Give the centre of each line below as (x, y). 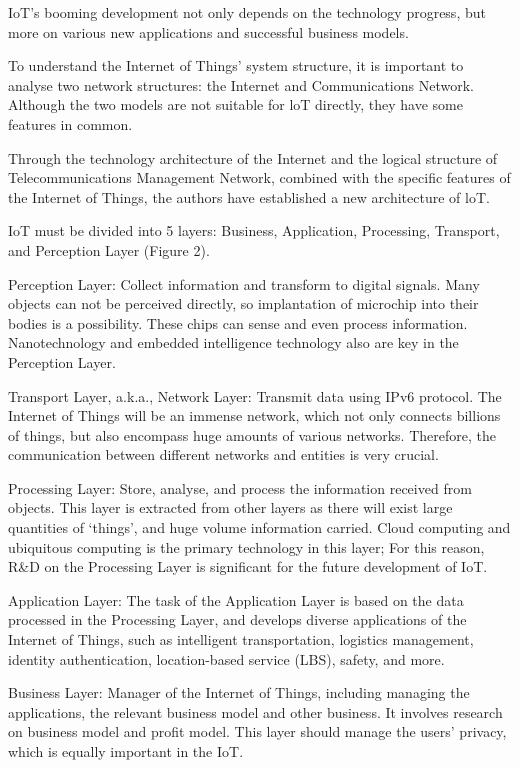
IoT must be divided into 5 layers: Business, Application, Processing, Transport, (254, 230)
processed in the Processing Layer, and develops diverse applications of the (237, 619)
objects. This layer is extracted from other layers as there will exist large (230, 507)
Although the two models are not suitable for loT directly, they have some (235, 104)
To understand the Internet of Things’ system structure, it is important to (236, 65)
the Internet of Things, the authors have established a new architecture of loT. (249, 196)
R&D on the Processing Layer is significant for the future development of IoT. (248, 566)
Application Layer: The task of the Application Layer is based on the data (236, 599)
